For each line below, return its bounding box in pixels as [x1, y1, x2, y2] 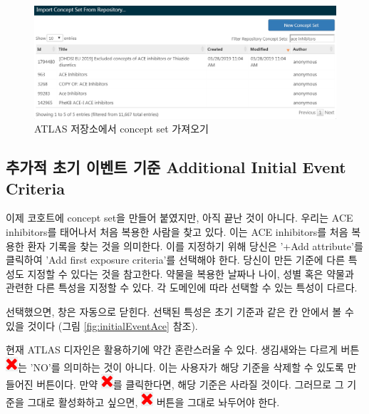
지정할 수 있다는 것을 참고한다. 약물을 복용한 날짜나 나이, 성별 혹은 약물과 [27, 266, 354, 281]
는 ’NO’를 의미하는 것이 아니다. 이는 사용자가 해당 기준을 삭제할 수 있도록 [18, 359, 344, 374]
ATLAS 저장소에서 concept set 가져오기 [34, 121, 209, 136]
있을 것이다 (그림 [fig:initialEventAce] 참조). [6, 318, 198, 333]
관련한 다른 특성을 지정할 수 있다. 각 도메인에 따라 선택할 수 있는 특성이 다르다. [6, 280, 358, 295]
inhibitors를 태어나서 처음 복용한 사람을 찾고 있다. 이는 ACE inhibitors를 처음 [6, 224, 348, 239]
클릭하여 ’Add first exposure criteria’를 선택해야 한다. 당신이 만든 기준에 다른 [6, 252, 345, 267]
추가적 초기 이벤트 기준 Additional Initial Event [6, 156, 346, 178]
